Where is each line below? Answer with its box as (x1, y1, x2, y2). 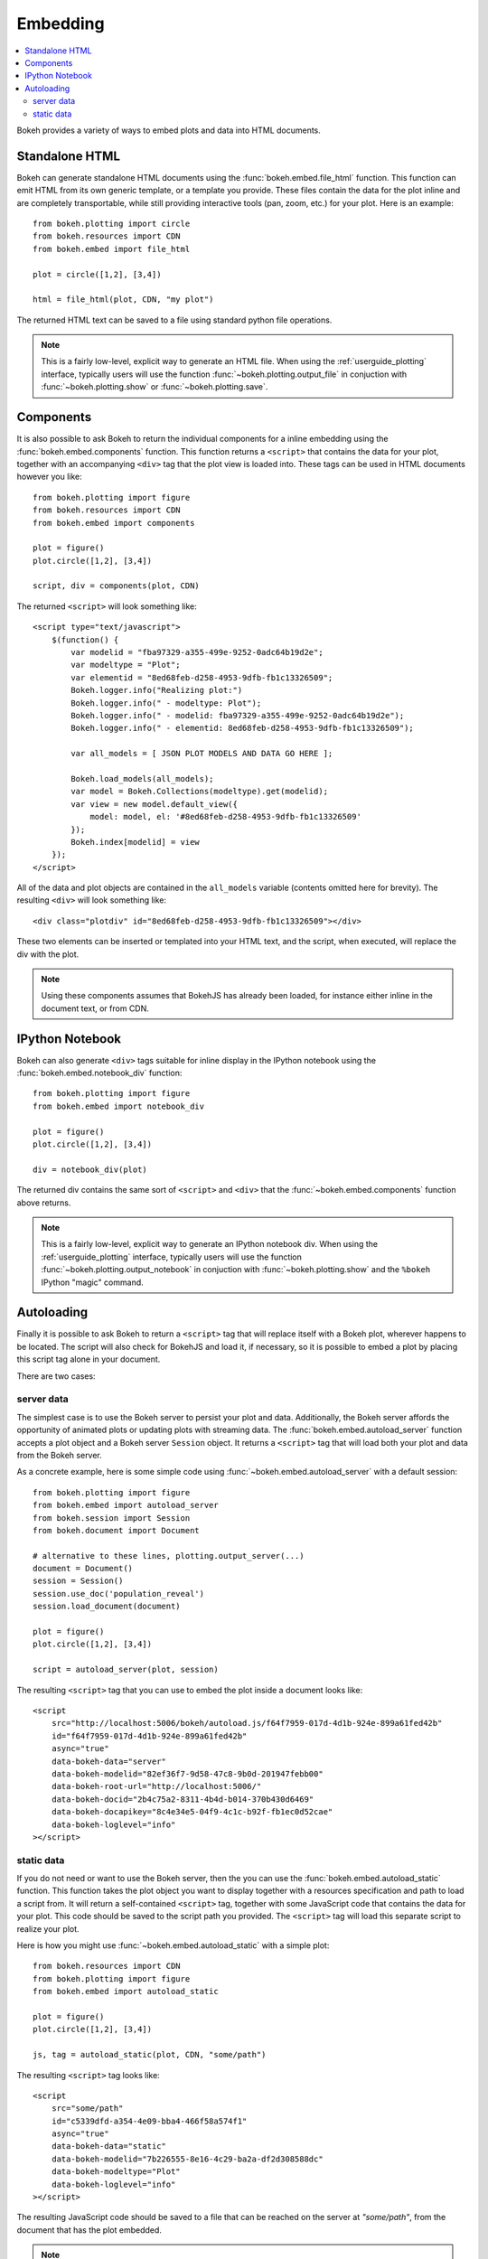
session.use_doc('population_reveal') (33, 1589, 205, 1598)
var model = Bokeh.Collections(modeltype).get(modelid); (70, 786, 329, 797)
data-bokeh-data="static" (51, 2142, 167, 2151)
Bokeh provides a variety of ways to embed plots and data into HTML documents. (16, 125, 321, 136)
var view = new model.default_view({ (70, 799, 239, 809)
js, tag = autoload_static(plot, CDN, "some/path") (33, 2049, 267, 2060)
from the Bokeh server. (16, 1449, 103, 1460)
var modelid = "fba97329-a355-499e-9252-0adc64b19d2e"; (70, 647, 324, 658)
